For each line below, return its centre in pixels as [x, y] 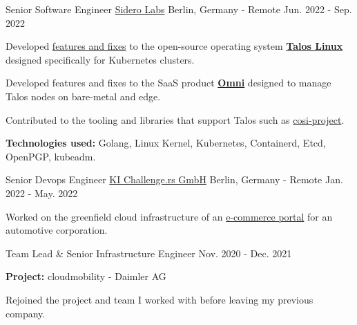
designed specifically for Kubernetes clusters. [100, 59]
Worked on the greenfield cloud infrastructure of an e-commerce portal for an [169, 216]
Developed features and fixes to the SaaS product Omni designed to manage [168, 83]
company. [26, 313]
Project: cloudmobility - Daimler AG [86, 276]
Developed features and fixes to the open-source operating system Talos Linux [174, 46]
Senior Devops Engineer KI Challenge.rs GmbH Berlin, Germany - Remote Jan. [174, 179]
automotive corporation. [57, 230]
